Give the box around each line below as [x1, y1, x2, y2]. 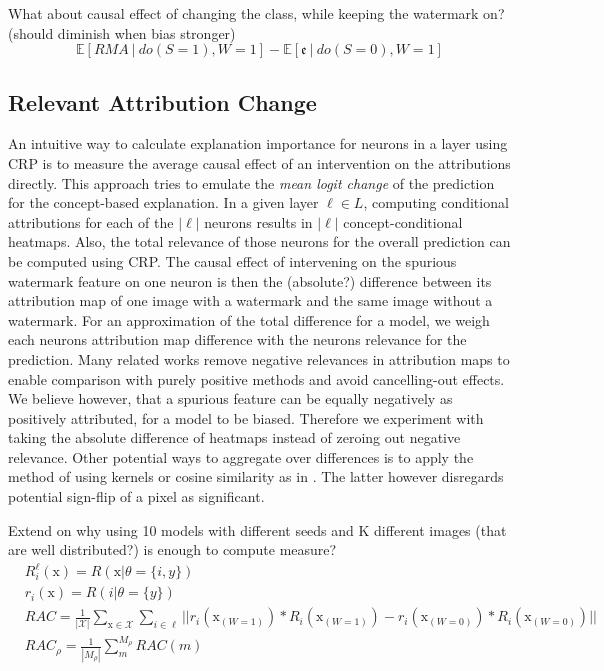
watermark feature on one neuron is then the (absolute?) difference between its [8, 270, 492, 291]
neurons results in [204, 211, 313, 232]
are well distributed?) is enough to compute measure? [8, 539, 337, 560]
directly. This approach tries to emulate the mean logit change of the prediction [8, 172, 495, 193]
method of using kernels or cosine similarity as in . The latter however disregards [8, 466, 504, 487]
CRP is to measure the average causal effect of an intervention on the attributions [8, 152, 511, 173]
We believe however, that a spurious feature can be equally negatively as [8, 388, 453, 409]
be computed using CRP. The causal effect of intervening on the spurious [8, 250, 457, 271]
